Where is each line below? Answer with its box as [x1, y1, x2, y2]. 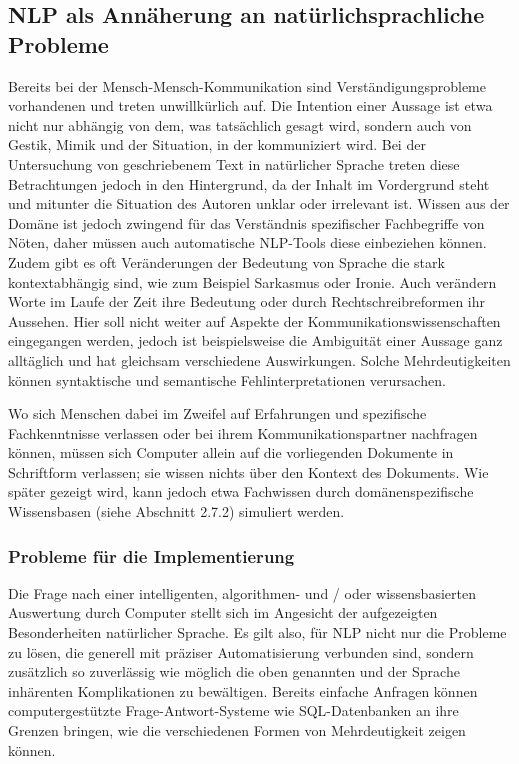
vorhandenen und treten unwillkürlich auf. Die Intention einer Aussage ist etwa [8, 95, 493, 116]
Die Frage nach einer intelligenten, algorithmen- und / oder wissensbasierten [8, 582, 476, 603]
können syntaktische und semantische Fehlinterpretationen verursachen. [8, 369, 446, 390]
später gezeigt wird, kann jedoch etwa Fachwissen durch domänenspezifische [8, 481, 474, 502]
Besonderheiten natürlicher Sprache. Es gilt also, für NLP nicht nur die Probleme [8, 622, 507, 643]
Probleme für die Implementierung [8, 543, 295, 568]
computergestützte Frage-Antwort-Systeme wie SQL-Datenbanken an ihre [8, 700, 459, 721]
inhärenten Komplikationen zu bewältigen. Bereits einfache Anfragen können [8, 680, 478, 701]
